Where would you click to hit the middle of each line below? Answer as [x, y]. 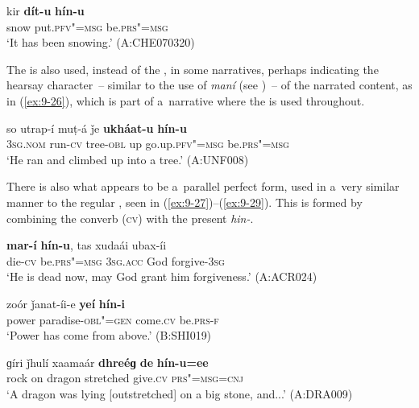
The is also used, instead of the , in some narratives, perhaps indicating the [193, 69]
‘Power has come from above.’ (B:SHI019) [109, 335]
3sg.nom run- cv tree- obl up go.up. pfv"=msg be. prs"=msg [148, 144]
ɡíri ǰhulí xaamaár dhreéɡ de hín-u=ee [108, 362]
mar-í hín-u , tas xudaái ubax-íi [87, 245]
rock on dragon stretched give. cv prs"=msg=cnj [125, 378]
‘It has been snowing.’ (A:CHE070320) [101, 42]
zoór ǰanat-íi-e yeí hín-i [66, 303]
